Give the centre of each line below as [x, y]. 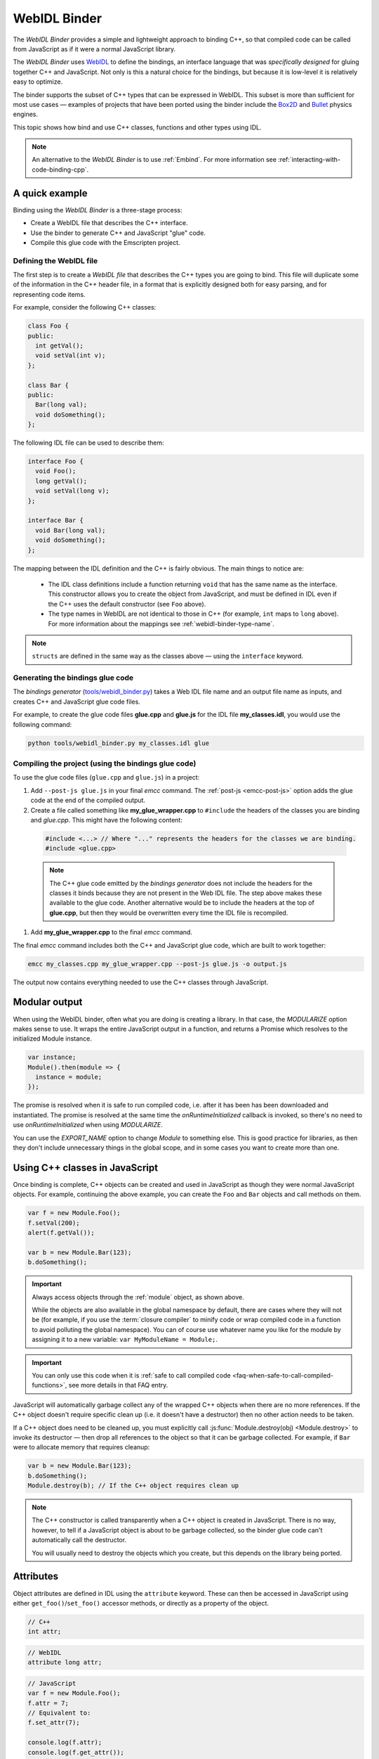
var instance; [52, 1058]
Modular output [48, 1002]
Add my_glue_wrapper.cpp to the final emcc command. [112, 932]
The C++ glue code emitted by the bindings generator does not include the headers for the [181, 883]
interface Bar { [56, 520]
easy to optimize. [38, 82]
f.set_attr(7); [54, 1723]
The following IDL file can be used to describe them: [88, 443]
